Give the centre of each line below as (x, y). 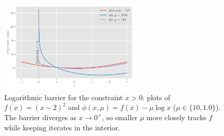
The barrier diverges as (40, 117)
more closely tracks (177, 117)
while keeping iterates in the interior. (62, 127)
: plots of (156, 97)
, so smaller (120, 117)
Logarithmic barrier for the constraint (64, 97)
